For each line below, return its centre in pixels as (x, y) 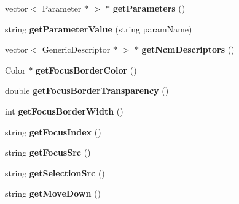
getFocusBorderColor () (86, 70)
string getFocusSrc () (48, 152)
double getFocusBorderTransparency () (87, 90)
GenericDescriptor (76, 49)
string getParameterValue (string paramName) (99, 28)
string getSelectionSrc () (55, 172)
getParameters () (149, 8)
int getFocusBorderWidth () (64, 111)
